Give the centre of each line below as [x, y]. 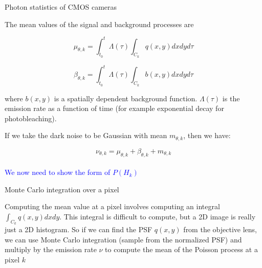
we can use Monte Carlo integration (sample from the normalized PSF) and [123, 239]
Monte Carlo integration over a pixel [62, 189]
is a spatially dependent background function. [126, 98]
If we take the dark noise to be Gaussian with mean [86, 135]
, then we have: [207, 135]
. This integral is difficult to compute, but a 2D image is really [158, 216]
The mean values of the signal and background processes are [99, 24]
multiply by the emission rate [51, 249]
